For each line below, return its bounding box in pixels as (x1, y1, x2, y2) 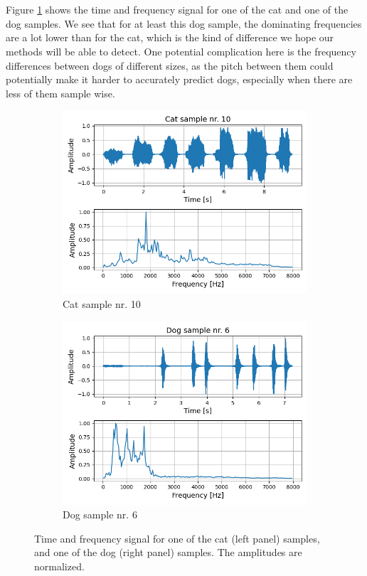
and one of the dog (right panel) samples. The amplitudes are (34, 545, 302, 560)
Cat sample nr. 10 (63, 296, 141, 311)
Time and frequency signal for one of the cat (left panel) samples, (34, 530, 320, 545)
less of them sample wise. (6, 85, 115, 100)
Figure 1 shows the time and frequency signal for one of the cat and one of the (6, 2, 349, 17)
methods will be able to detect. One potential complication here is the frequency (6, 43, 356, 58)
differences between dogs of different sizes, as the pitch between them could (6, 58, 334, 73)
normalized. (34, 558, 85, 573)
